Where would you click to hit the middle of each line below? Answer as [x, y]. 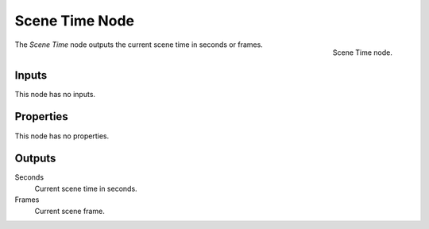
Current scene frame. [70, 211]
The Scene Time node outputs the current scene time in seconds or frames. [139, 45]
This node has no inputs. [55, 94]
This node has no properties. [62, 136]
